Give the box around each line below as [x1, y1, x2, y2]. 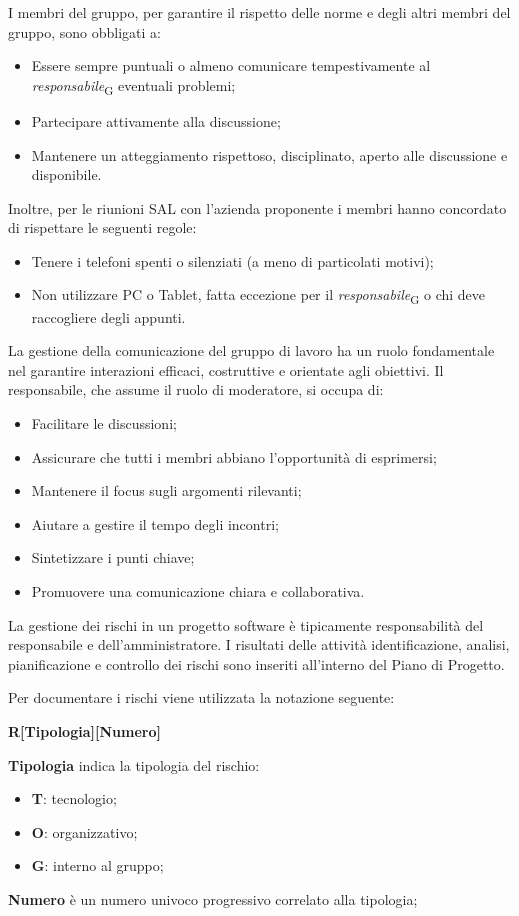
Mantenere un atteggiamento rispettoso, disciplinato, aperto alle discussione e [31, 144, 508, 165]
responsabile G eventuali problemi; [31, 74, 236, 98]
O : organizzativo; [31, 821, 138, 842]
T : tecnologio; [31, 788, 117, 809]
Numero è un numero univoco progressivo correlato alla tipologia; [8, 888, 418, 909]
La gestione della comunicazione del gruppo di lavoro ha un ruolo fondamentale [8, 340, 495, 361]
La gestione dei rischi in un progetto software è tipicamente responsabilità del [8, 614, 484, 635]
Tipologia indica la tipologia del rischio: [8, 754, 260, 775]
